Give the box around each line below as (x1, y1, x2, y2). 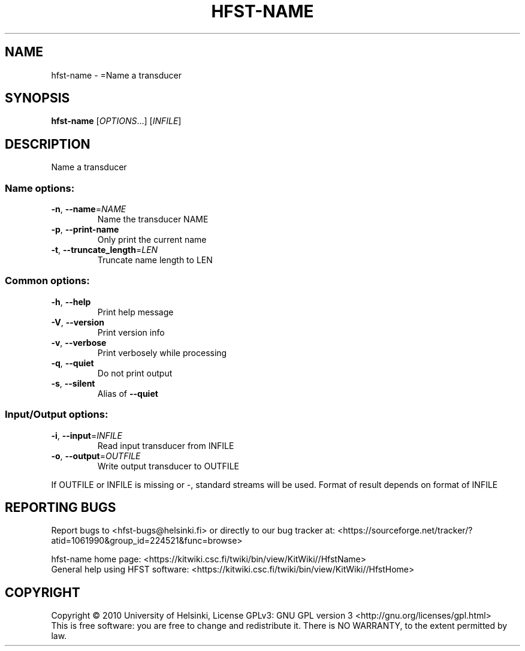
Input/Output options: (5, 408, 108, 421)
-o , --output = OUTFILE (51, 450, 141, 461)
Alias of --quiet (97, 388, 158, 399)
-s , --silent (51, 378, 95, 388)
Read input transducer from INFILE (97, 440, 234, 451)
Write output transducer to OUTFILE (97, 460, 239, 471)
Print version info (97, 327, 165, 337)
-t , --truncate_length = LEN (51, 245, 158, 255)
